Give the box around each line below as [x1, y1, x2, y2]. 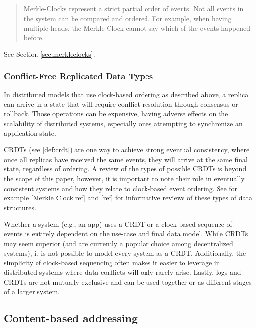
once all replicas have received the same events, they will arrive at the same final [4, 154, 248, 164]
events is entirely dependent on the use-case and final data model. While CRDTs [4, 228, 248, 238]
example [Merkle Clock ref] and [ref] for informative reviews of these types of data [4, 193, 252, 203]
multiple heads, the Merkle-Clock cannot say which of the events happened [23, 23, 250, 33]
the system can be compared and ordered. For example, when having [23, 13, 232, 23]
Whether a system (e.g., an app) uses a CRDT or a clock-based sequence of [4, 219, 232, 229]
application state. [4, 128, 56, 138]
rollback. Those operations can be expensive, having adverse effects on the [4, 108, 228, 119]
